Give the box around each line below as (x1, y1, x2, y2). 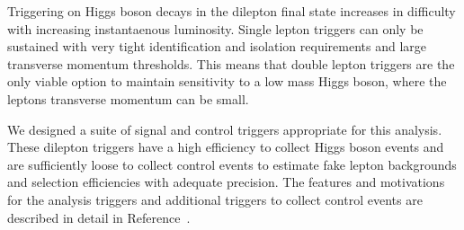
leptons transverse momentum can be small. (7, 89, 249, 108)
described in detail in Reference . (7, 208, 191, 226)
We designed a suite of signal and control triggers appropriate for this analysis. (7, 119, 442, 138)
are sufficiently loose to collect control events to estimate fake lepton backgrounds (7, 155, 457, 173)
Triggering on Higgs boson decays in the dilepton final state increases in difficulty (7, 2, 456, 20)
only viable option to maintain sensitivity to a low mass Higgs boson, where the (7, 72, 447, 91)
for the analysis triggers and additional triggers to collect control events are (7, 190, 423, 208)
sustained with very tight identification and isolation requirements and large (7, 37, 427, 56)
